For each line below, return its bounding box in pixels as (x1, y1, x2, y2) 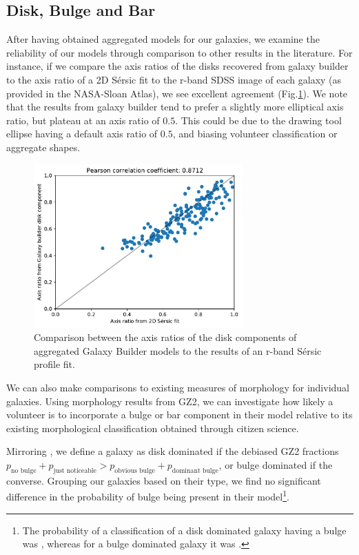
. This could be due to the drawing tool (175, 113, 342, 127)
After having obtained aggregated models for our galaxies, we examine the (6, 32, 320, 46)
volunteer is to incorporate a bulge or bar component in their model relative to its (6, 407, 353, 422)
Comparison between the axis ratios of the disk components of (34, 330, 297, 344)
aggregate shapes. (6, 139, 81, 154)
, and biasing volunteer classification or (172, 126, 338, 141)
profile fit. (34, 357, 75, 371)
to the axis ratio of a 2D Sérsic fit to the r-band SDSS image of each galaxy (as (6, 72, 342, 86)
